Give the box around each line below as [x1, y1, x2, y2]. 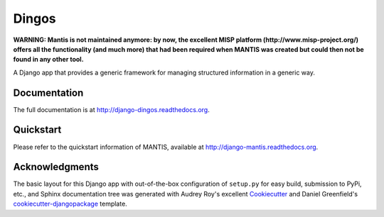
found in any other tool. [13, 55, 85, 64]
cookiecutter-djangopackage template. [13, 199, 127, 208]
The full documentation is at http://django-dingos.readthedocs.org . [13, 105, 210, 113]
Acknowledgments [13, 161, 100, 173]
